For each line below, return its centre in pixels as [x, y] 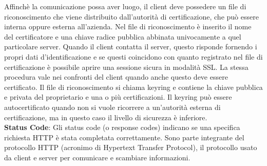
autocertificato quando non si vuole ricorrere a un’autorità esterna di [112, 107]
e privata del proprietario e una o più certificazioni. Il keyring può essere [118, 97]
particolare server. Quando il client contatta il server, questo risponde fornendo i [131, 47]
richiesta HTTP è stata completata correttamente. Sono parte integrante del [124, 137]
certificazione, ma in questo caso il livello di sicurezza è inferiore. [106, 117]
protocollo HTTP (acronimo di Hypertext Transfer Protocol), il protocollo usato [131, 147]
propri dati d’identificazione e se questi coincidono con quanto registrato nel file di [133, 56]
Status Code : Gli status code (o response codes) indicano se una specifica [122, 127]
